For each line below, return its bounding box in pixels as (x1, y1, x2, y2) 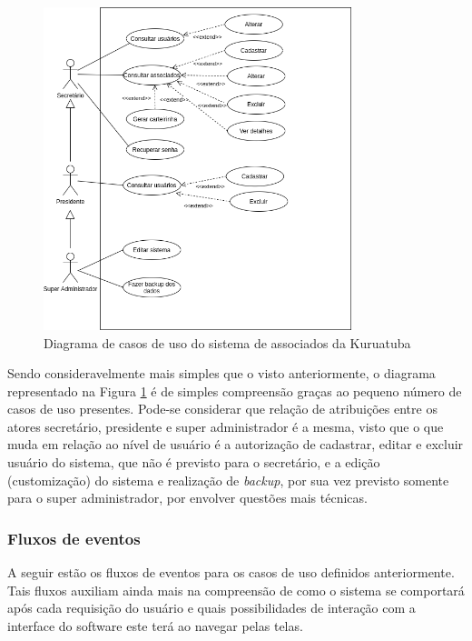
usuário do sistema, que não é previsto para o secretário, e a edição (7, 453, 380, 472)
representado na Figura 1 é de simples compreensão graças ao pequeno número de (7, 381, 462, 400)
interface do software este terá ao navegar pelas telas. (7, 616, 303, 635)
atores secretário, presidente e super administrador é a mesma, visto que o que (7, 416, 444, 436)
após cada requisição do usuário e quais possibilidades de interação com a (7, 598, 416, 617)
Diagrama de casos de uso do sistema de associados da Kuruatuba (44, 333, 411, 352)
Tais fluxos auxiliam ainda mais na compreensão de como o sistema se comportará (7, 580, 465, 599)
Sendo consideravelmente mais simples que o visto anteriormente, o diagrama (7, 364, 436, 383)
